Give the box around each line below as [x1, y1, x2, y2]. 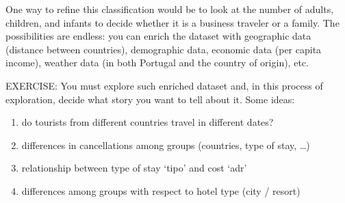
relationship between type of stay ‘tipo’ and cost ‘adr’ [21, 161, 247, 175]
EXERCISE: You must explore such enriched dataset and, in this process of [5, 78, 323, 92]
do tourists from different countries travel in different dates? [21, 115, 274, 129]
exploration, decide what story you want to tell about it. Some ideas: [5, 92, 295, 106]
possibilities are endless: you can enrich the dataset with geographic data [5, 29, 311, 43]
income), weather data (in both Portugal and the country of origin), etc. [5, 55, 309, 70]
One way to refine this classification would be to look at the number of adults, [5, 2, 334, 16]
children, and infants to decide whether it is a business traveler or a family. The [5, 15, 340, 29]
